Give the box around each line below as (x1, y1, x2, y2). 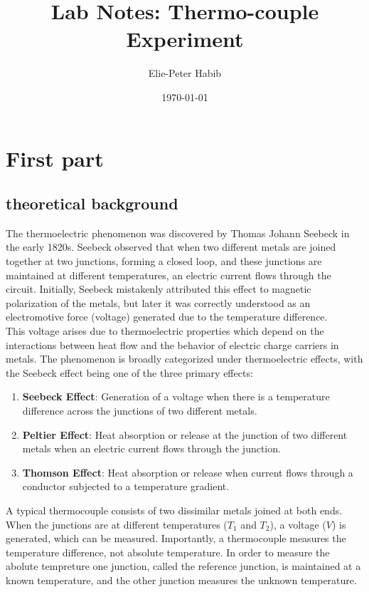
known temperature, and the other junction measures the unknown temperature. (6, 572, 357, 587)
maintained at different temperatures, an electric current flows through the (6, 267, 331, 282)
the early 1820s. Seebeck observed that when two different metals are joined (6, 239, 336, 254)
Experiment (126, 24, 244, 53)
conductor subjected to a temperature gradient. (22, 479, 230, 494)
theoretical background (6, 192, 178, 214)
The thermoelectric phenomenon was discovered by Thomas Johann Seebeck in (6, 225, 350, 240)
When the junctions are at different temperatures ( (6, 516, 228, 531)
